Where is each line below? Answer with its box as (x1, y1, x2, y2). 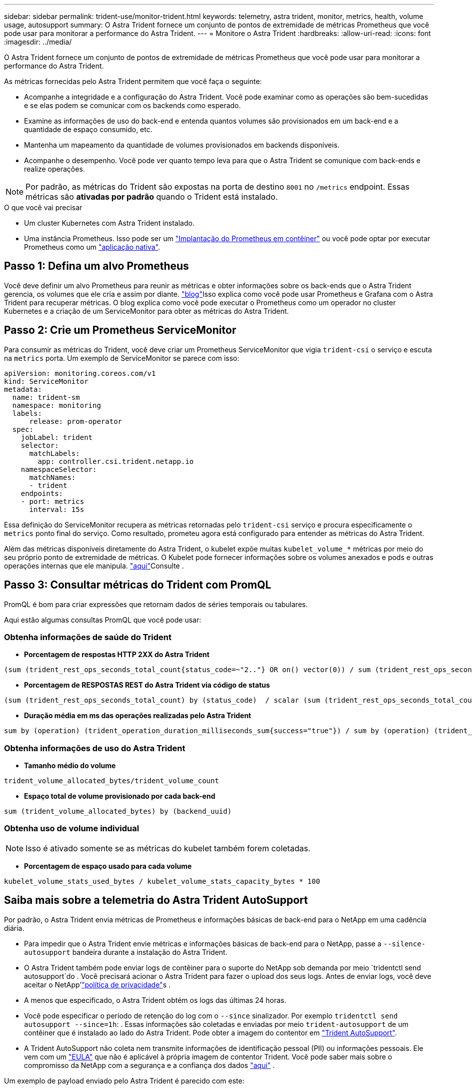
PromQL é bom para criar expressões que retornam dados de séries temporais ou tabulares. (4, 600, 308, 609)
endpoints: (20, 489, 63, 497)
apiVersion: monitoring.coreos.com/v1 (4, 369, 156, 377)
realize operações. (24, 165, 85, 173)
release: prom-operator (29, 417, 122, 425)
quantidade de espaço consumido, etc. (24, 125, 152, 134)
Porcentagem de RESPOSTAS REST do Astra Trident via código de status (24, 681, 270, 690)
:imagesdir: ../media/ (4, 38, 72, 46)
